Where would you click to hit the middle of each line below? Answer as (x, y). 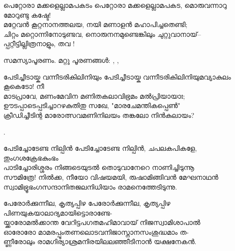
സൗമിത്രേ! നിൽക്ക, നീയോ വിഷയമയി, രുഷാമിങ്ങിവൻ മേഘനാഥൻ (111, 177)
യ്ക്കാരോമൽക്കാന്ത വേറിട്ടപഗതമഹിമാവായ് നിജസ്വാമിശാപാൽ (102, 222)
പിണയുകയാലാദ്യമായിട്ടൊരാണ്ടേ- (58, 212)
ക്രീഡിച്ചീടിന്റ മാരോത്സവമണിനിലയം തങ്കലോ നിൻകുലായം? (99, 115)
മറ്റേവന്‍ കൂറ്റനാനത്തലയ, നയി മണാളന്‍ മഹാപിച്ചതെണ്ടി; (96, 24)
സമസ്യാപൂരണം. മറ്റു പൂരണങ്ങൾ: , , (61, 60)
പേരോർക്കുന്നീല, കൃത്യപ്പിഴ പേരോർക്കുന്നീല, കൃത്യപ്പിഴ (87, 203)
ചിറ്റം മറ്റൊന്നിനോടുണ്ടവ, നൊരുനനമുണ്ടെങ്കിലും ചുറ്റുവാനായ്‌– (102, 34)
